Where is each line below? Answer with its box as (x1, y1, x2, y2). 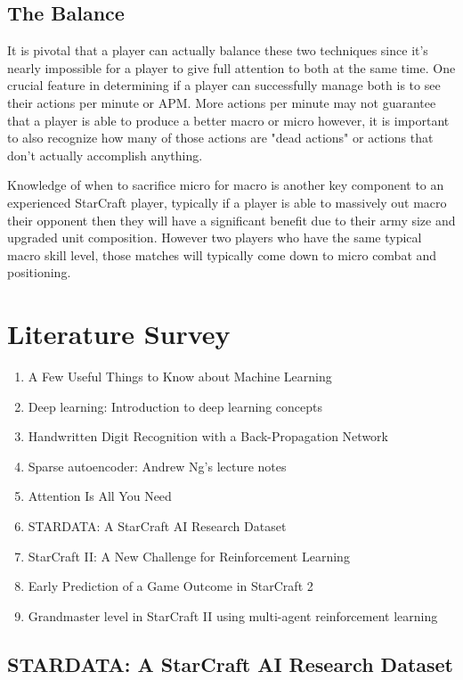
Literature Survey (7, 315, 231, 352)
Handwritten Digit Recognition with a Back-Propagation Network (28, 427, 388, 446)
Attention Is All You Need (28, 487, 172, 505)
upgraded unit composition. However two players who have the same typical (7, 228, 422, 247)
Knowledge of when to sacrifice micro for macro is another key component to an (7, 176, 444, 194)
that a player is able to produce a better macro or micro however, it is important (7, 111, 450, 129)
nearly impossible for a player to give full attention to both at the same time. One (7, 58, 456, 77)
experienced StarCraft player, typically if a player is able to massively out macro (7, 193, 447, 211)
